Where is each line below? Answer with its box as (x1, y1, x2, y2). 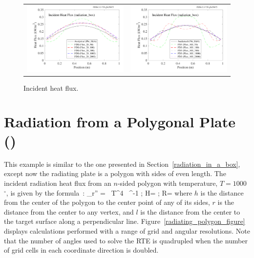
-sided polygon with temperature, (117, 178, 218, 188)
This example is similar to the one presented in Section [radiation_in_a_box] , (4, 159, 240, 169)
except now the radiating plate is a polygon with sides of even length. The (4, 168, 226, 179)
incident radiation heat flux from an (4, 178, 111, 188)
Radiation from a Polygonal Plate (4, 111, 235, 131)
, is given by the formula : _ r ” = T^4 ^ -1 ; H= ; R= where (6, 187, 192, 198)
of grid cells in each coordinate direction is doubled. (4, 245, 159, 255)
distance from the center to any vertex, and (4, 206, 134, 217)
